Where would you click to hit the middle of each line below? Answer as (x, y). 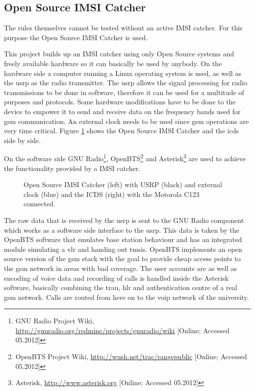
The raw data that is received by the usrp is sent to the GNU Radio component (124, 220)
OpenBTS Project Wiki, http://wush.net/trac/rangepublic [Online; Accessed (131, 356)
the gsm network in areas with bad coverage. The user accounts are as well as (121, 268)
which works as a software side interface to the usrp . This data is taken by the (122, 230)
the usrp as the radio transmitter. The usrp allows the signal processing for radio (126, 83)
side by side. (22, 140)
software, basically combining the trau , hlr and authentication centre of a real (121, 287)
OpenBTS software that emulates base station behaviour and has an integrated (123, 239)
